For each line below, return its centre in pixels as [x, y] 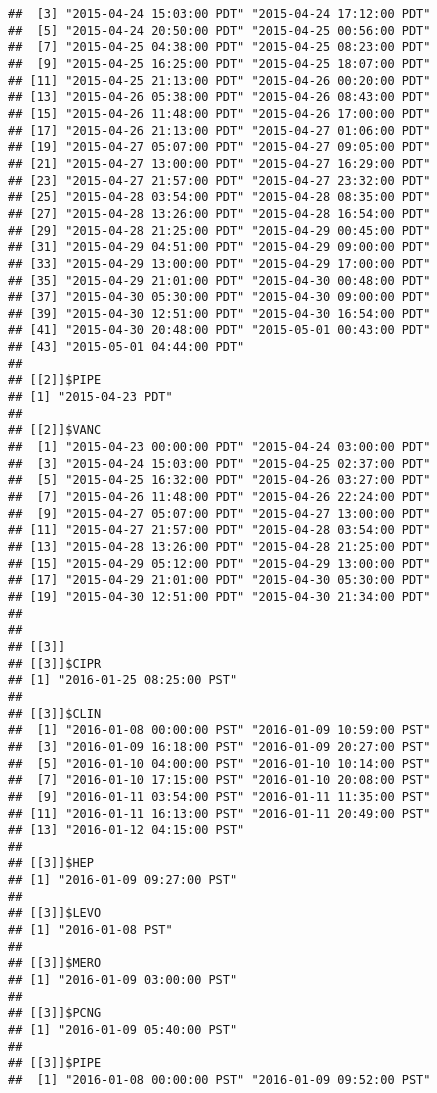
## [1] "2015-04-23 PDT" [90, 397]
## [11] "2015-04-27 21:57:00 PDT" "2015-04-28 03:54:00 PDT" [219, 530]
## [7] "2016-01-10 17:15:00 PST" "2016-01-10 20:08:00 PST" [219, 780]
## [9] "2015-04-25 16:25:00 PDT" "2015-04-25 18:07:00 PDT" [219, 63]
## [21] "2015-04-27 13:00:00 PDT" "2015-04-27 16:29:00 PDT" [219, 163]
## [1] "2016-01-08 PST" [90, 930]
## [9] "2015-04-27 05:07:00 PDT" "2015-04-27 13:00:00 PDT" [219, 513]
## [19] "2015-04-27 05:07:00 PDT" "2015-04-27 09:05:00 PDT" [219, 147]
